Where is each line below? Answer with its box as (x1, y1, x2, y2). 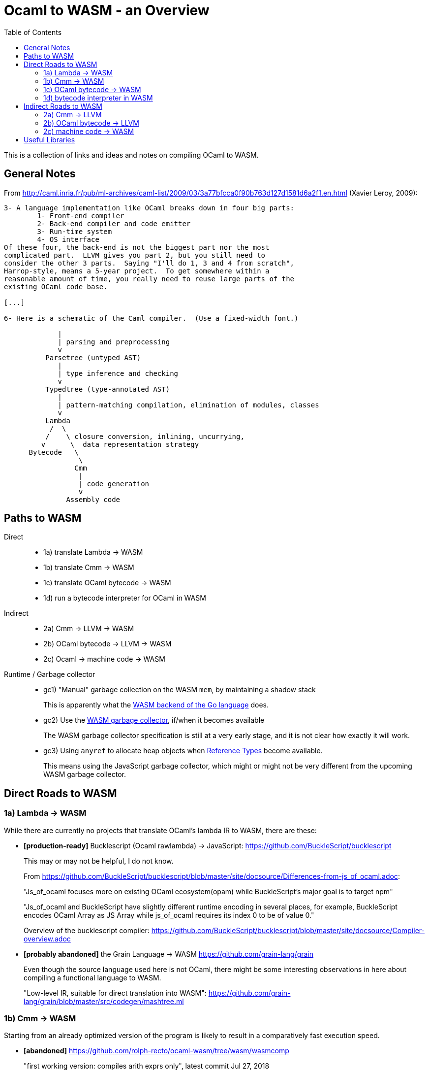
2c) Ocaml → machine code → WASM (43, 655, 165, 664)
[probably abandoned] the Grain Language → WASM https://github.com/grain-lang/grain (24, 949, 314, 958)
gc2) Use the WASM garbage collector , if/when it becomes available (43, 716, 265, 725)
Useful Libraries (24, 135, 75, 144)
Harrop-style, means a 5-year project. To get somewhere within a (4, 267, 270, 275)
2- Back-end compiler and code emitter (37, 219, 191, 228)
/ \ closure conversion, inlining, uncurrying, (45, 432, 245, 440)
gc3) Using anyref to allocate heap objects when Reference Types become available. (43, 746, 323, 755)
